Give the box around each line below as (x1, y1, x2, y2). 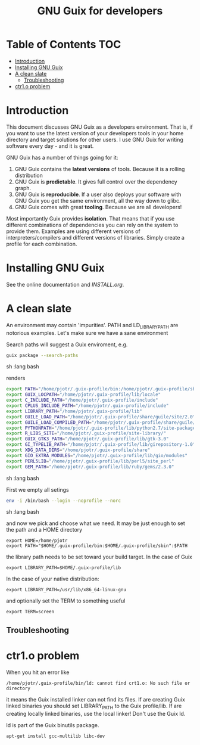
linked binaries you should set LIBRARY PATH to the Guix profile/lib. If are (6, 702, 182, 710)
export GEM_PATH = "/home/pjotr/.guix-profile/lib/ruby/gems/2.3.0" (6, 464, 174, 470)
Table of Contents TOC (6, 38, 121, 51)
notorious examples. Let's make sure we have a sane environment (6, 329, 168, 336)
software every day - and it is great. (6, 142, 94, 150)
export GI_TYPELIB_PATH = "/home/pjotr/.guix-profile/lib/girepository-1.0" (6, 442, 196, 448)
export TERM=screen (6, 609, 55, 615)
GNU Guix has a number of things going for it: (6, 154, 118, 161)
